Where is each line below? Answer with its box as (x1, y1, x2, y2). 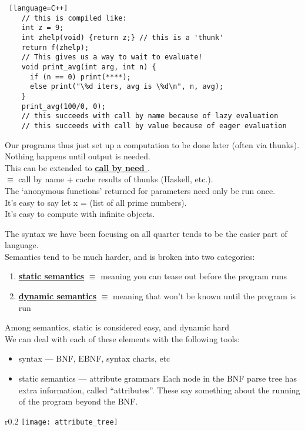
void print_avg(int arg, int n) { (21, 62, 156, 71)
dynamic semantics (18, 290, 97, 302)
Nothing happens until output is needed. (5, 150, 150, 162)
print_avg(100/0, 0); (21, 102, 106, 111)
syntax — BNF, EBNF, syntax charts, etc (18, 352, 170, 365)
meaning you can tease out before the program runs (100, 270, 287, 282)
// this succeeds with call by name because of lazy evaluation (21, 112, 279, 121)
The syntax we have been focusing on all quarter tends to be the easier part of (5, 227, 287, 239)
